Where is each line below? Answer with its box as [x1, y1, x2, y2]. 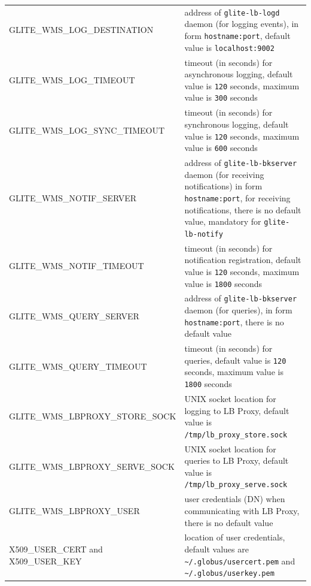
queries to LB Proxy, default [184, 454, 289, 467]
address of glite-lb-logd [184, 5, 280, 18]
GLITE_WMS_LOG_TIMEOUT [9, 74, 135, 86]
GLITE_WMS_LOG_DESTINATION [9, 23, 154, 36]
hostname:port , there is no [184, 315, 284, 328]
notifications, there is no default [184, 203, 301, 216]
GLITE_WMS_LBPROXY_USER [9, 504, 140, 516]
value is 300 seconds [184, 91, 258, 104]
